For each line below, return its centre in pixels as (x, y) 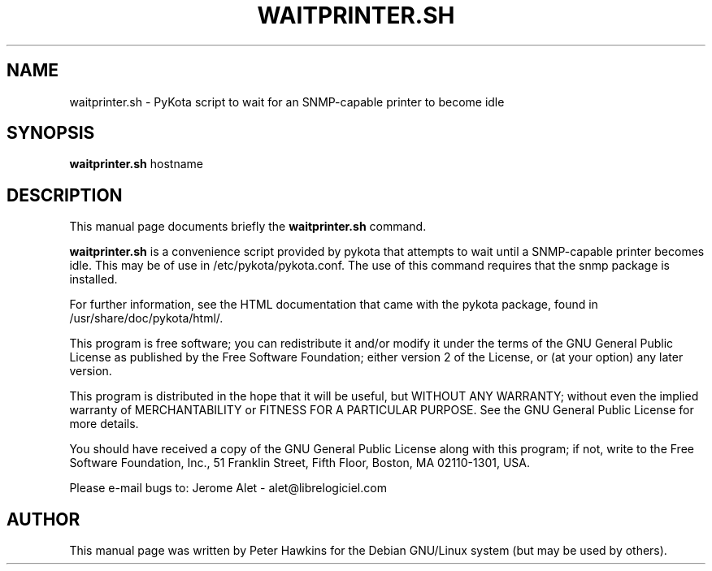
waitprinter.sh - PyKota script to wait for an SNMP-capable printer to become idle (287, 102)
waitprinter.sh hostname (136, 164)
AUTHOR (43, 519)
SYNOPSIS (51, 133)
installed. (93, 279)
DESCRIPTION (65, 195)
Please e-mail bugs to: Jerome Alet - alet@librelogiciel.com (228, 488)
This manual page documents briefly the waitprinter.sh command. (248, 227)
